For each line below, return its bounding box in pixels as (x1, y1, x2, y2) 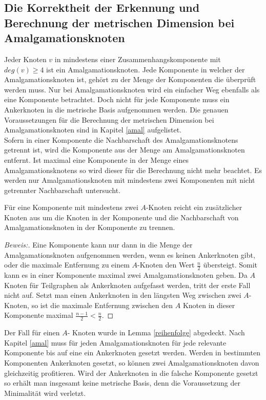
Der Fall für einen (4, 327, 60, 338)
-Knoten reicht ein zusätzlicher (146, 202, 242, 213)
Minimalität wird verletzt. (4, 387, 86, 398)
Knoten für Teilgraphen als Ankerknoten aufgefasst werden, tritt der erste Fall (4, 279, 251, 290)
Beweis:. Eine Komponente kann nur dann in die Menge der (4, 239, 193, 250)
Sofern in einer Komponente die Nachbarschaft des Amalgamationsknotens (4, 134, 238, 145)
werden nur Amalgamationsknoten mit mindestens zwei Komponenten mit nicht (4, 175, 255, 185)
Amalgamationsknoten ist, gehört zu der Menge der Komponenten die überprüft (4, 74, 256, 85)
